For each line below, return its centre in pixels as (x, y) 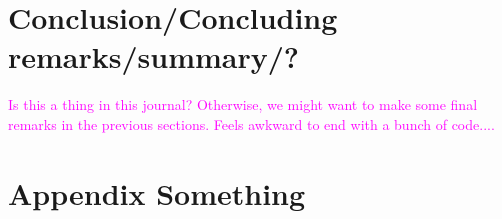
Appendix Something (157, 192)
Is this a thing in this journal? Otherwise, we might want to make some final (243, 104)
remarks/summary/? (154, 56)
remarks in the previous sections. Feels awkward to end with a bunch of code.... (251, 123)
